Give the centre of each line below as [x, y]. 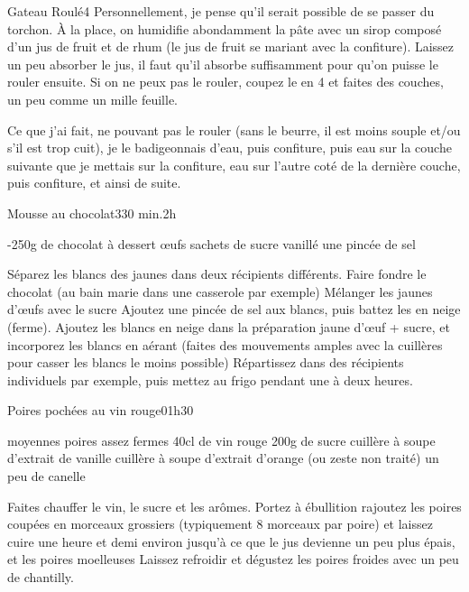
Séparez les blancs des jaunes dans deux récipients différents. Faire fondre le [217, 274]
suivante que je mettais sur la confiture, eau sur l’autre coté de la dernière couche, [234, 165]
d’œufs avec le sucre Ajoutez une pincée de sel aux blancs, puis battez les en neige [234, 309]
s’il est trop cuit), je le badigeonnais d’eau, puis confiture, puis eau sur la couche [230, 148]
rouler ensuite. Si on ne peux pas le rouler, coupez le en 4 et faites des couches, [225, 82]
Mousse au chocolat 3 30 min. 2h [92, 213]
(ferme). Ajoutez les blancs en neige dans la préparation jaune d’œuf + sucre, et [229, 326]
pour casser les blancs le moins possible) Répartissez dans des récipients [206, 362]
